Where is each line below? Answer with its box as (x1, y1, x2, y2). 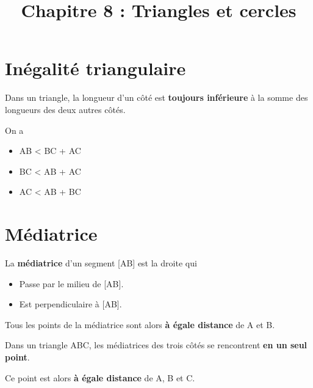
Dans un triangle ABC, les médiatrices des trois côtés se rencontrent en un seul (5, 339, 308, 351)
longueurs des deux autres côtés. (5, 103, 126, 115)
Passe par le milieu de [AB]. (19, 277, 124, 290)
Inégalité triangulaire (5, 56, 186, 81)
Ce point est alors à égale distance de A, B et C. (5, 371, 195, 384)
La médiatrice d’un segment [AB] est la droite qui (5, 257, 197, 269)
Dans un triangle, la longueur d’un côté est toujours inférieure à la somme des (5, 91, 308, 104)
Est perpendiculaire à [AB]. (19, 298, 122, 310)
